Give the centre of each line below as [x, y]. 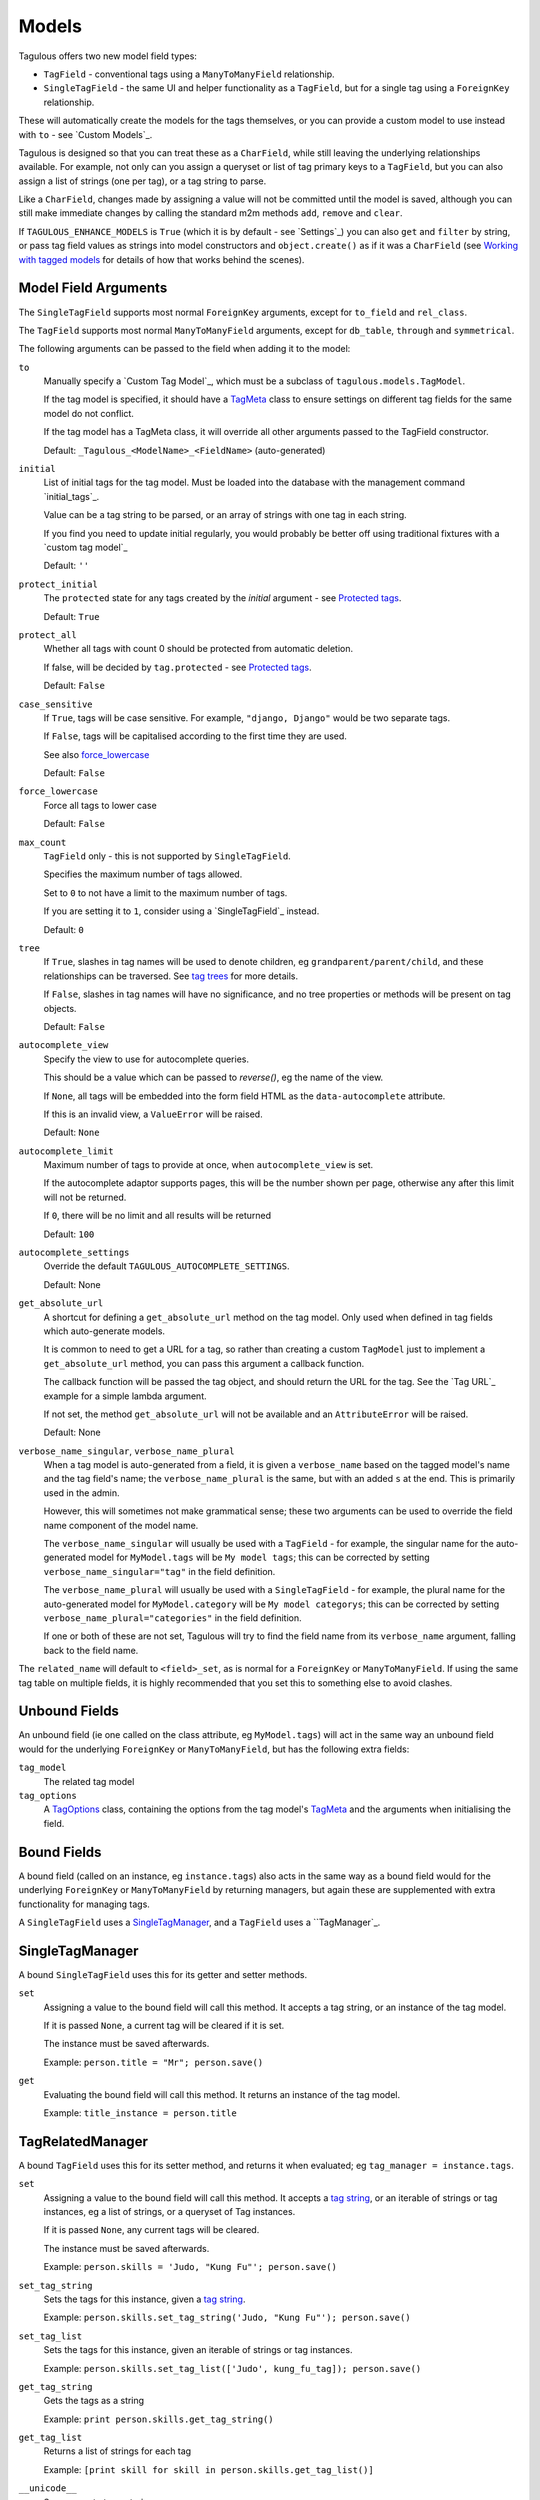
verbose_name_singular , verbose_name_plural [126, 1451]
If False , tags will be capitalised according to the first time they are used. [195, 736]
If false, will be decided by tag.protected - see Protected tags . [177, 667]
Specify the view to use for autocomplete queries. [146, 1059]
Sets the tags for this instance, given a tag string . [144, 2299]
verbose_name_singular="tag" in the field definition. [159, 1571]
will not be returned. [85, 1197]
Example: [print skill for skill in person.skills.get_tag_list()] [208, 2469]
